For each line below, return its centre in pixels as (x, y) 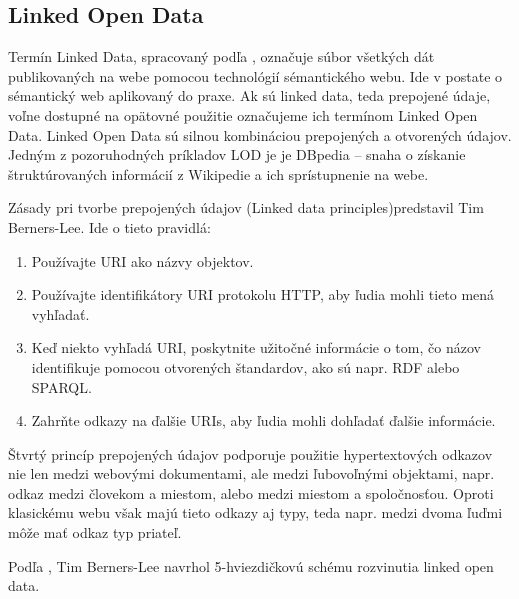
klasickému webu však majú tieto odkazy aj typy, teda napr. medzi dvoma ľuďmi (255, 512)
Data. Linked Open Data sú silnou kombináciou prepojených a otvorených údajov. (260, 134)
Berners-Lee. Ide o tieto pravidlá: (109, 226)
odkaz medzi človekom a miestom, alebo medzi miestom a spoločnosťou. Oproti (251, 492)
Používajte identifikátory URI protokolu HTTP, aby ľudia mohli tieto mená (263, 294)
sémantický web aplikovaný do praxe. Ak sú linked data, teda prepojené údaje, (249, 95)
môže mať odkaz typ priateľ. (95, 532)
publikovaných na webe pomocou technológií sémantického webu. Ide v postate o (255, 75)
